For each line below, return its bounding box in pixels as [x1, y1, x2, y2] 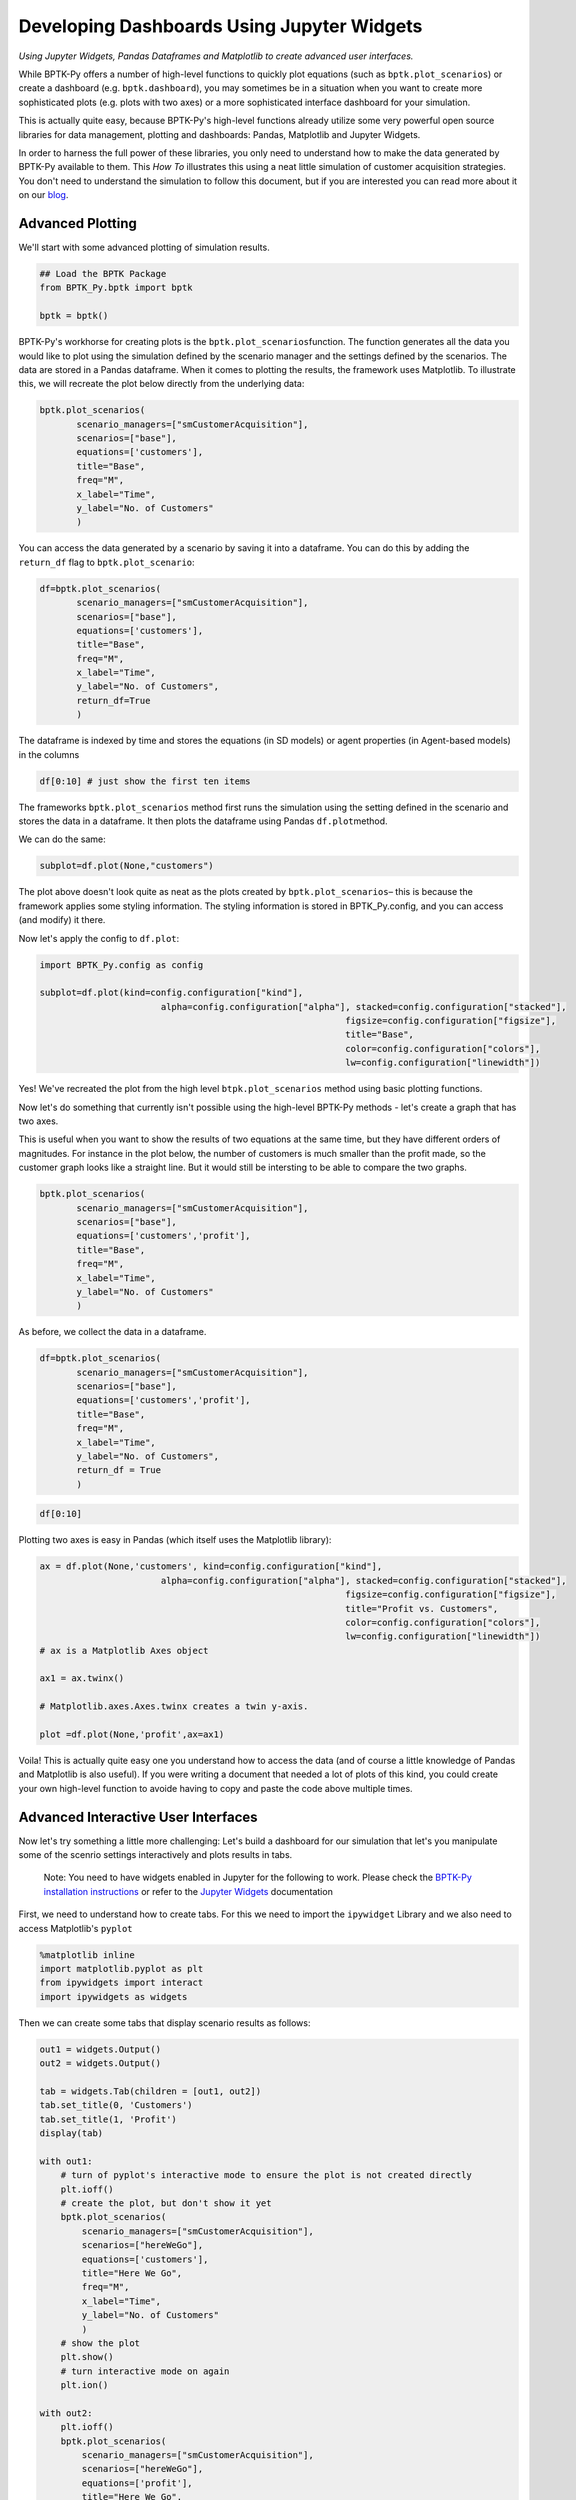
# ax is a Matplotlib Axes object [39, 1645, 209, 1656]
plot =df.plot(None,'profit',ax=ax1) [39, 1729, 225, 1740]
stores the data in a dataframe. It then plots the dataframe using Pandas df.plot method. [18, 815, 389, 827]
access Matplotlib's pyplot [18, 1922, 134, 1934]
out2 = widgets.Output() [39, 2058, 162, 2069]
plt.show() [60, 2351, 114, 2363]
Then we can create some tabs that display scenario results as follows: [18, 2016, 311, 2029]
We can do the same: [18, 833, 106, 845]
